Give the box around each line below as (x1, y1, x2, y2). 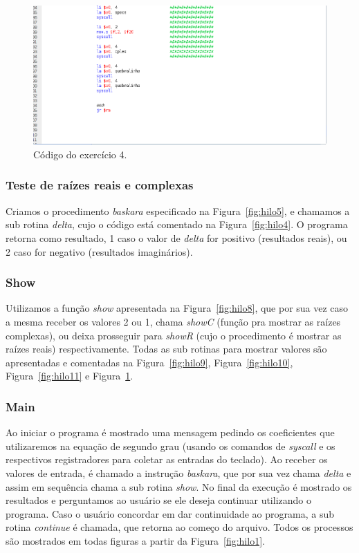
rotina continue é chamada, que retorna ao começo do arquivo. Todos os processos (6, 520, 353, 534)
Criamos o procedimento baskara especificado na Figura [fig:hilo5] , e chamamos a (6, 203, 350, 218)
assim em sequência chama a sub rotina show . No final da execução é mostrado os (6, 479, 352, 494)
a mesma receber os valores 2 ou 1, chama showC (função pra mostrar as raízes (6, 314, 341, 328)
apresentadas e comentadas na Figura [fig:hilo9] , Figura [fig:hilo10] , (6, 355, 293, 369)
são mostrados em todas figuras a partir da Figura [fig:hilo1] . (6, 533, 265, 547)
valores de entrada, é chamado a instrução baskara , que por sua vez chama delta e (6, 465, 351, 480)
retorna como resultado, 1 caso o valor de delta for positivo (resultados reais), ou (6, 230, 347, 245)
